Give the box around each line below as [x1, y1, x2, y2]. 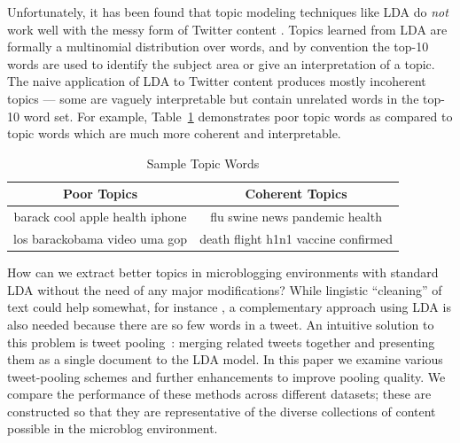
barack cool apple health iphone [13, 207, 187, 226]
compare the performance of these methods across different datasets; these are [7, 385, 432, 403]
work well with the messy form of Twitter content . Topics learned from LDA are [7, 19, 448, 38]
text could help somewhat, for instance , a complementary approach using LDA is [7, 298, 451, 316]
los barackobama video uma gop [13, 229, 188, 248]
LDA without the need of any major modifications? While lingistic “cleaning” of [7, 280, 442, 299]
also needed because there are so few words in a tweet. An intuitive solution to [7, 315, 434, 333]
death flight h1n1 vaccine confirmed [199, 229, 393, 248]
